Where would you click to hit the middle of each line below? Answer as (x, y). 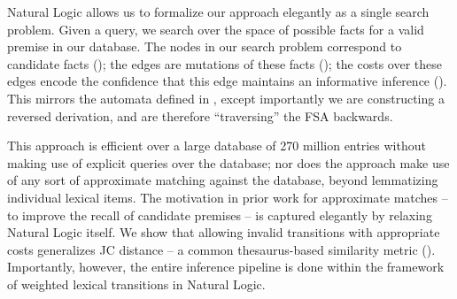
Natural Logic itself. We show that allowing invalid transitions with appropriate (224, 232)
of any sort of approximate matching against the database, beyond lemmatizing (223, 180)
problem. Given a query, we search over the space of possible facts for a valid (216, 29)
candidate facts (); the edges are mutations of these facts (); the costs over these (225, 63)
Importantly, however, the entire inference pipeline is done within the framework (226, 267)
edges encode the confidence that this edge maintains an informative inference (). (227, 81)
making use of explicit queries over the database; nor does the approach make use (228, 162)
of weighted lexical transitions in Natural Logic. (136, 284)
